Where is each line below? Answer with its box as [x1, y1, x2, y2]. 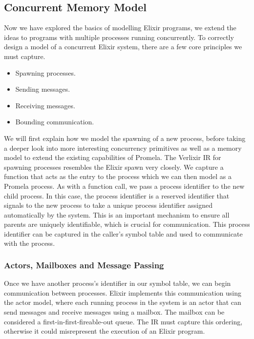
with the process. [4, 238, 55, 248]
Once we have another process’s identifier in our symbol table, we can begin [4, 278, 231, 288]
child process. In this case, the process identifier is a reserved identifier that [4, 190, 230, 200]
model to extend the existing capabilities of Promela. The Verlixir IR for [4, 152, 221, 162]
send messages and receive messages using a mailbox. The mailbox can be [4, 307, 225, 317]
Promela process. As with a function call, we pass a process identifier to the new [4, 180, 245, 191]
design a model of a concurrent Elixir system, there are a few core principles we [4, 41, 242, 52]
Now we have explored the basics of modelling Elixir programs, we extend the [4, 22, 236, 33]
